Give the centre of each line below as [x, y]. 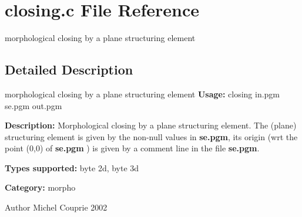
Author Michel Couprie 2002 [56, 207]
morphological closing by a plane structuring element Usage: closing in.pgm [142, 94]
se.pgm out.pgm [33, 105]
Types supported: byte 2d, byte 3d [72, 167]
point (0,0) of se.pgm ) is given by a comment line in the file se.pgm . [132, 148]
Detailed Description [69, 69]
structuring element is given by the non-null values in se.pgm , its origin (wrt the [151, 136]
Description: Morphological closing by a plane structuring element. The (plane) [151, 125]
